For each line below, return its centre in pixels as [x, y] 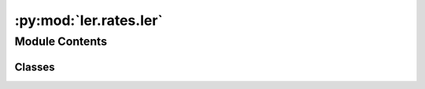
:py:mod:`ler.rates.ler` [89, 20]
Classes [35, 67]
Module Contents [61, 41]
